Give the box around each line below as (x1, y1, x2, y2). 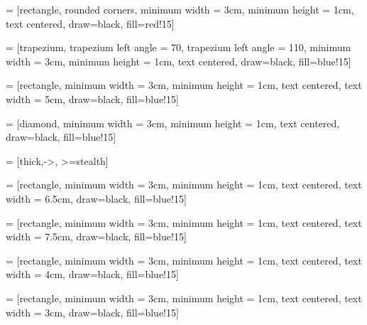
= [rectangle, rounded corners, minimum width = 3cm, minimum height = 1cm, (6, 2, 354, 16)
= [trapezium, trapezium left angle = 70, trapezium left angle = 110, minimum (6, 40, 351, 55)
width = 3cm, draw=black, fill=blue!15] (6, 304, 179, 319)
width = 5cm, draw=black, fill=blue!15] (6, 91, 179, 106)
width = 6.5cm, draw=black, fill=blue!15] (6, 191, 187, 206)
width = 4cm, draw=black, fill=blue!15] (6, 267, 179, 282)
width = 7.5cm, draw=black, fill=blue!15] (6, 229, 187, 244)
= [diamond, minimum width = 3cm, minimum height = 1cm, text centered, (6, 115, 340, 130)
